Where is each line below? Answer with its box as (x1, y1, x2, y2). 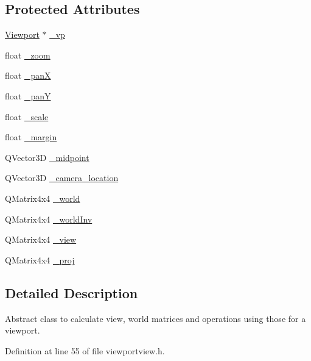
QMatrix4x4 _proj (5, 253, 75, 266)
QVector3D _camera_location (5, 171, 119, 184)
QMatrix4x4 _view (5, 233, 77, 246)
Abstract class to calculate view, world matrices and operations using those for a (5, 312, 306, 324)
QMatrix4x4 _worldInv (5, 212, 93, 225)
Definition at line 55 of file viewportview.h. (5, 344, 165, 357)
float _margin (5, 130, 57, 143)
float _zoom (5, 48, 51, 61)
